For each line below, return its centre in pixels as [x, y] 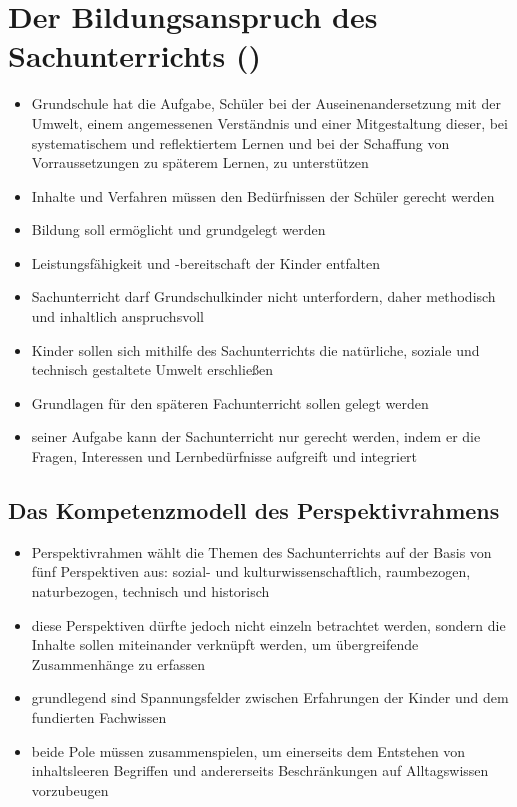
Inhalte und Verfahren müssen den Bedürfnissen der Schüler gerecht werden [263, 195]
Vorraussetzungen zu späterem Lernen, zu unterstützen [200, 162]
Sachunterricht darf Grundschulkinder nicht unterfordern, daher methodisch [263, 296]
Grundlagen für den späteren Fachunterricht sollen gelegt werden [230, 402]
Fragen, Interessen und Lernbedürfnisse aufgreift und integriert [224, 456]
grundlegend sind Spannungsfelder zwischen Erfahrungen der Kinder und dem [270, 697]
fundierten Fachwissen [99, 716]
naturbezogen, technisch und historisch [150, 591]
